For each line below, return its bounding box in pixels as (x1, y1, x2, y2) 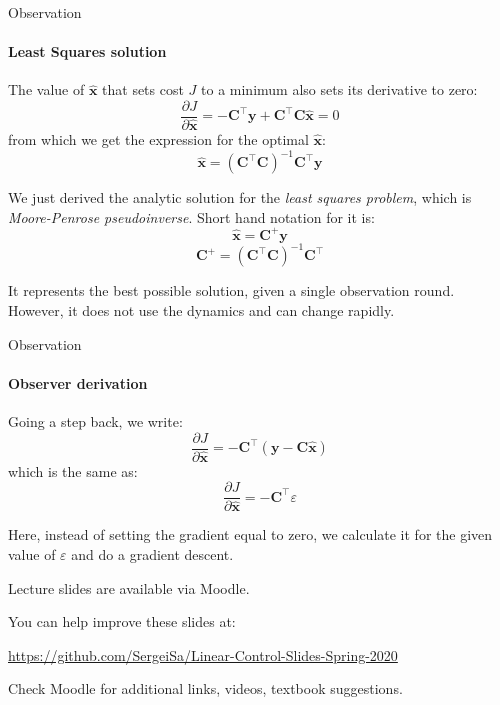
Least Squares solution (8, 41, 167, 62)
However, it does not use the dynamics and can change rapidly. (8, 299, 395, 320)
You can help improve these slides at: (8, 611, 236, 632)
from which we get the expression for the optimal (8, 129, 309, 150)
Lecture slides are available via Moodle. (8, 577, 250, 598)
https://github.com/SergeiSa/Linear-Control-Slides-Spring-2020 (8, 644, 398, 665)
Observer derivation (8, 372, 148, 393)
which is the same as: (8, 460, 138, 481)
